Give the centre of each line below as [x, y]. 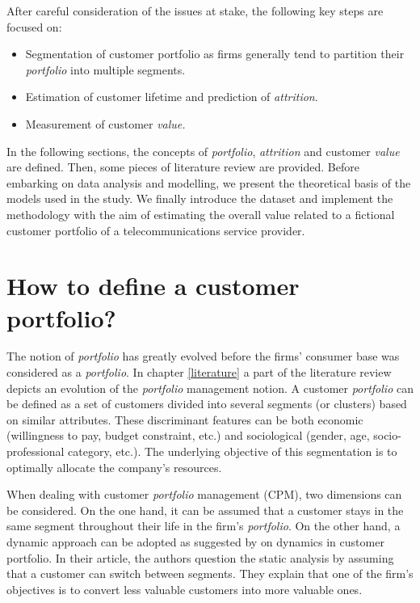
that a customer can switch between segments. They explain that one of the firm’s [210, 573]
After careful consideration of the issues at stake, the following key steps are [195, 11]
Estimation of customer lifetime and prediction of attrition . [172, 97]
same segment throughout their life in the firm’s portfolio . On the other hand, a [204, 526]
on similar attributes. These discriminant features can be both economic [185, 419]
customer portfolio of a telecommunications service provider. [156, 230]
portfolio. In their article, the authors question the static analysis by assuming [200, 557]
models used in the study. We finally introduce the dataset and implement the [200, 198]
